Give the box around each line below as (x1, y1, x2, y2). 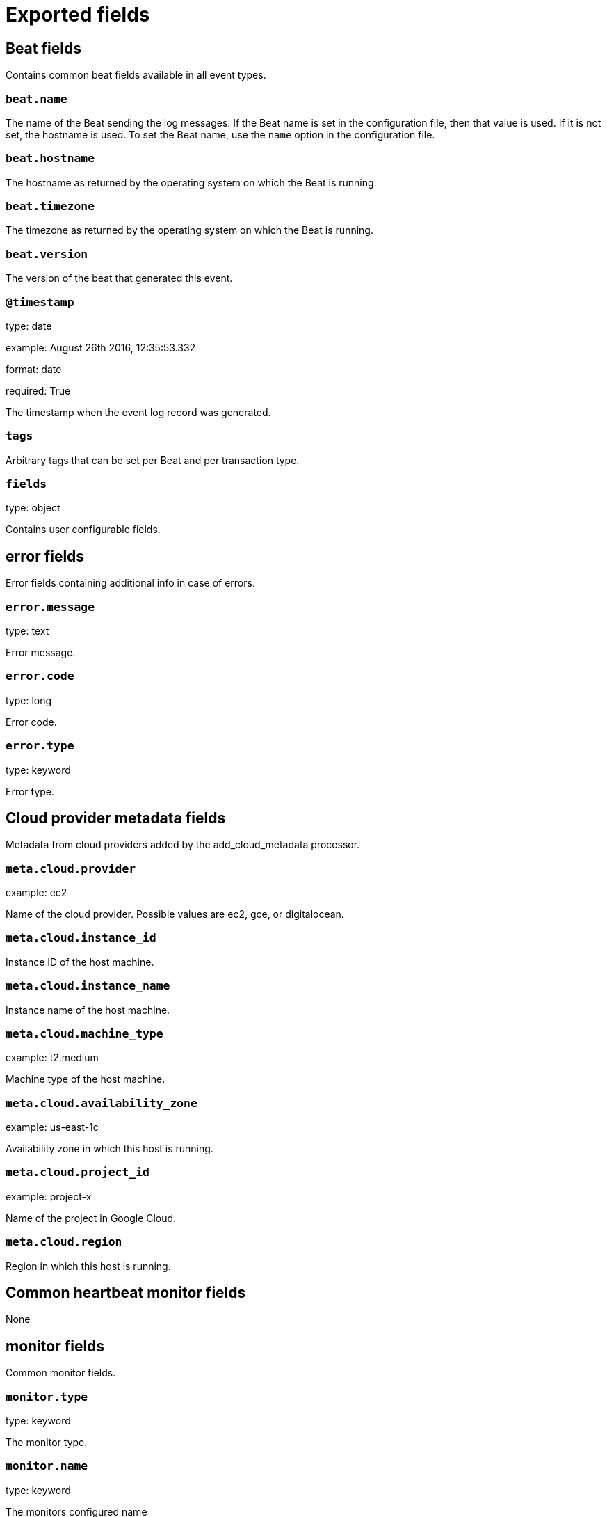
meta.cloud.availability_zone (6, 1096, 197, 1110)
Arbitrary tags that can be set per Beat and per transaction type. (6, 454, 300, 466)
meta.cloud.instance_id (6, 931, 156, 945)
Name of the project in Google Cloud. (6, 1212, 177, 1224)
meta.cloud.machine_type (6, 1026, 163, 1040)
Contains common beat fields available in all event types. (6, 69, 266, 81)
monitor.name (6, 1459, 88, 1473)
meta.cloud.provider (6, 861, 136, 875)
